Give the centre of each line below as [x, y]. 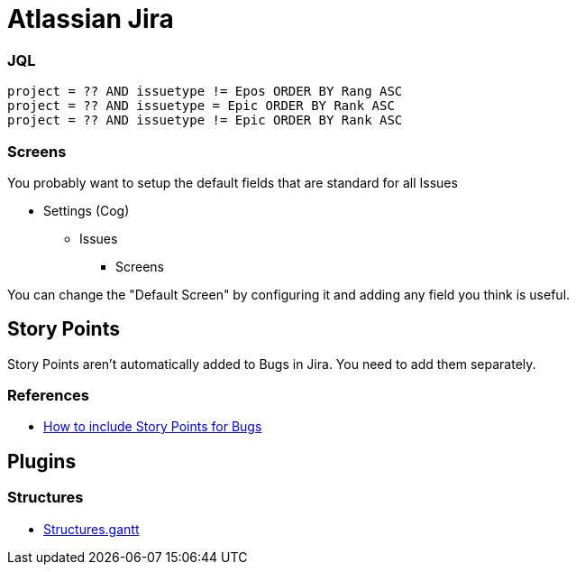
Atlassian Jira [91, 19]
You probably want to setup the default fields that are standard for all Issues [233, 182]
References [48, 396]
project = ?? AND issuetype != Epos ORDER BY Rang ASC [205, 92]
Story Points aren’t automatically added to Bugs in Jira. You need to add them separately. [272, 364]
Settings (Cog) [87, 210]
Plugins [42, 461]
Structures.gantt [91, 529]
